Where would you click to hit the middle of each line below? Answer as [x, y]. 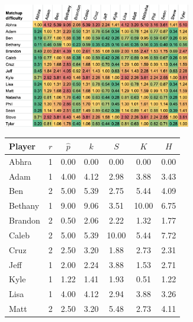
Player [22, 146]
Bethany [24, 205]
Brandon [25, 220]
